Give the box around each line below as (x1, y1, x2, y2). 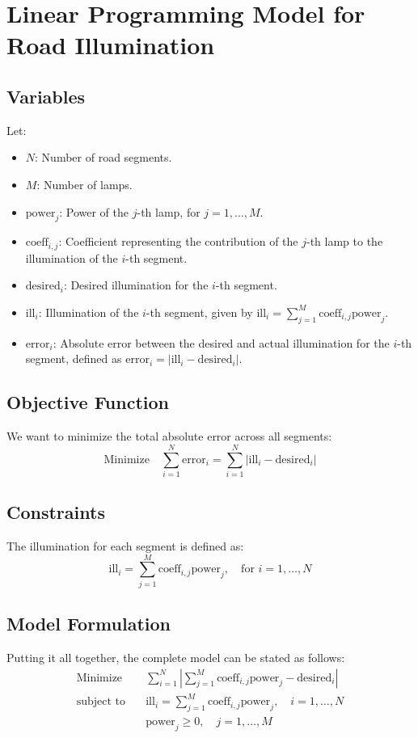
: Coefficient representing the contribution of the (58, 233, 298, 250)
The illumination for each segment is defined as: (6, 538, 244, 555)
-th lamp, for (137, 203, 201, 220)
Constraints (6, 500, 105, 525)
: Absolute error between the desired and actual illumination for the (53, 334, 390, 351)
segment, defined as (25, 350, 122, 367)
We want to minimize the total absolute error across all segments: (6, 428, 332, 445)
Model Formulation (6, 611, 171, 636)
